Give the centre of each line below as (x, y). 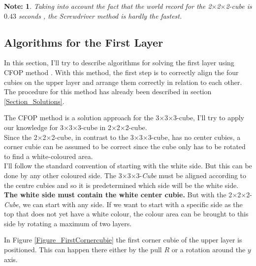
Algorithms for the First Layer (84, 42)
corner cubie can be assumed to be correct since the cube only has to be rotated (125, 146)
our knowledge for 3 (34, 127)
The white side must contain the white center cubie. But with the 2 (118, 195)
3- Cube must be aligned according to (191, 175)
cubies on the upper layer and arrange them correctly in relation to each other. (123, 82)
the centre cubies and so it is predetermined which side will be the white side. (121, 185)
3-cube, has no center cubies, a (194, 137)
